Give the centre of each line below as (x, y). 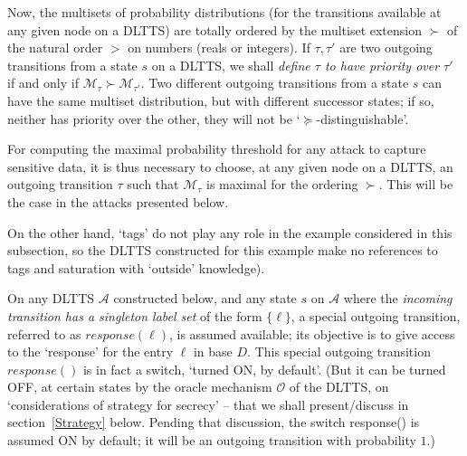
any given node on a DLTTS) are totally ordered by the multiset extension (214, 29)
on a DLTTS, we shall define (231, 65)
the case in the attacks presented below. (118, 201)
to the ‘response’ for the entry (91, 351)
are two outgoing (386, 47)
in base (213, 351)
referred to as (44, 333)
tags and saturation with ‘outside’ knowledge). (136, 267)
